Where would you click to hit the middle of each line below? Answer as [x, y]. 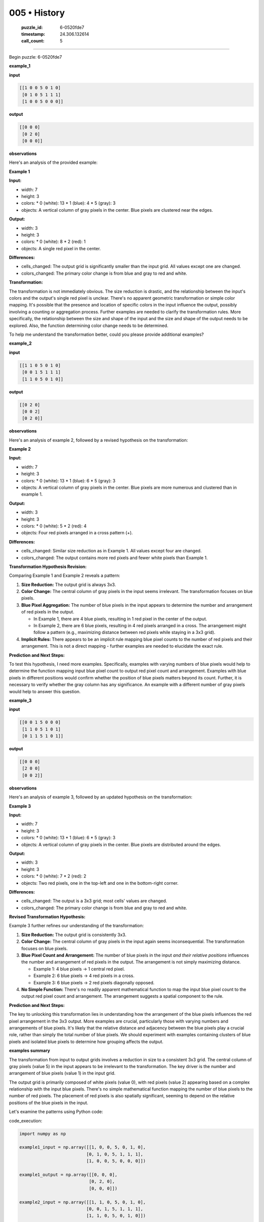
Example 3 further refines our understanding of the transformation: [77, 926]
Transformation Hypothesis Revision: [48, 567]
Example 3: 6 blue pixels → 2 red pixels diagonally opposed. [94, 982]
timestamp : [33, 34]
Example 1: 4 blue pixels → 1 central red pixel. [79, 969]
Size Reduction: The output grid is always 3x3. [69, 585]
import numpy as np [43, 1134]
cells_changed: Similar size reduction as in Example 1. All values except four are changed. [111, 551]
